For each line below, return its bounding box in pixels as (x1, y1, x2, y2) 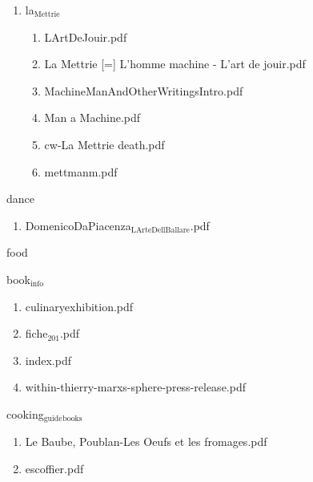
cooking (6, 405, 44, 422)
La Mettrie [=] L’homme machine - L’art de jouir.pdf (44, 55, 306, 72)
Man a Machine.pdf (44, 109, 141, 126)
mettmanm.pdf (44, 163, 118, 180)
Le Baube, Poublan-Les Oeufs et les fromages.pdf (25, 433, 267, 450)
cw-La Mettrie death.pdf (44, 136, 165, 152)
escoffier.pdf (25, 460, 84, 476)
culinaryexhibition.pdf (25, 298, 134, 314)
